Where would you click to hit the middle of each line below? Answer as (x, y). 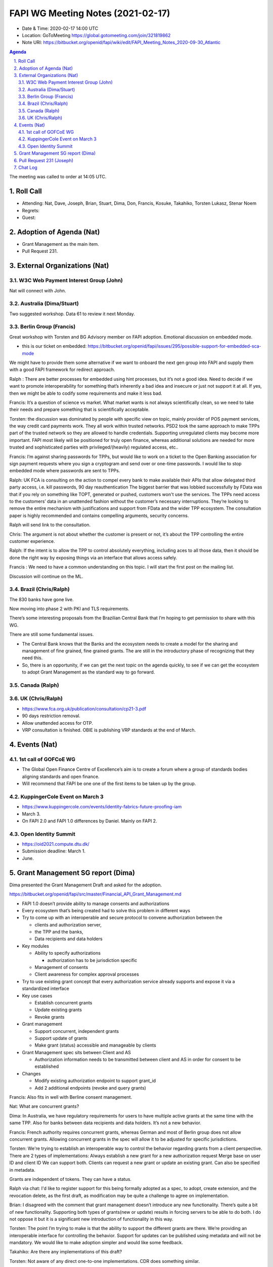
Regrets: (31, 210)
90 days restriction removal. (51, 716)
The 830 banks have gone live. (41, 599)
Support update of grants (61, 1038)
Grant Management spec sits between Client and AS (77, 1052)
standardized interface (45, 989)
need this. (32, 658)
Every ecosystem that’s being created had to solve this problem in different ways (106, 910)
